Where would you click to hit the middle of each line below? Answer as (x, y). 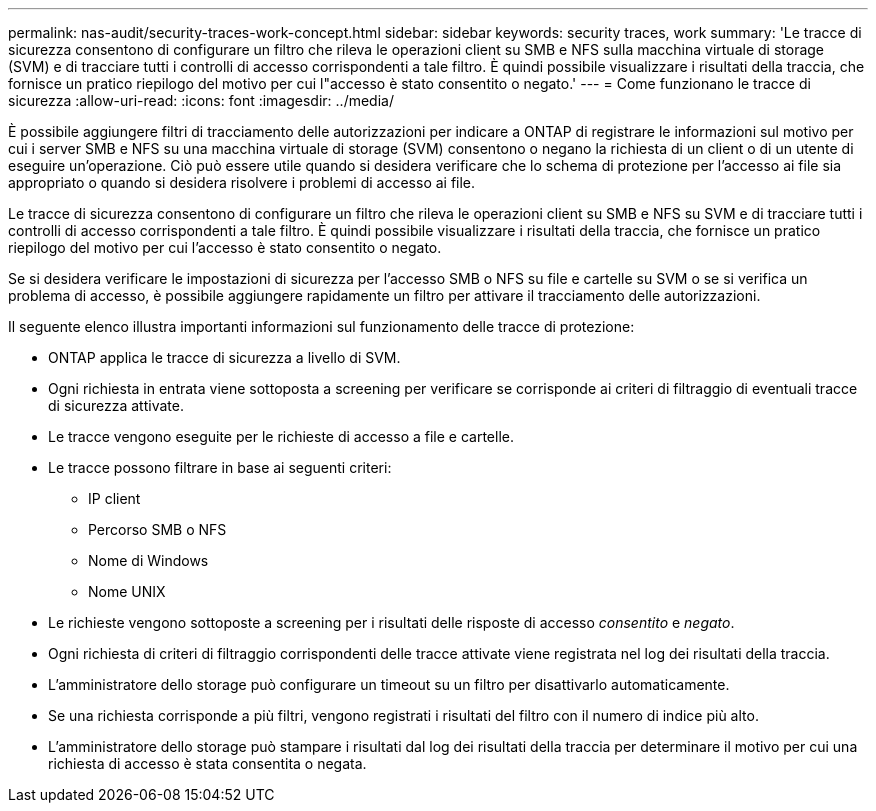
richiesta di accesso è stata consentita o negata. (207, 763)
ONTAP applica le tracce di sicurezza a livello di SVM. (224, 357)
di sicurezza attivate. (116, 405)
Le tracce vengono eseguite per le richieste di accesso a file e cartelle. (281, 436)
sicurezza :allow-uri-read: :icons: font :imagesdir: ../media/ (201, 100)
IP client (114, 498)
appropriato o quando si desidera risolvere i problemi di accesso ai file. (242, 182)
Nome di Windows (148, 560)
